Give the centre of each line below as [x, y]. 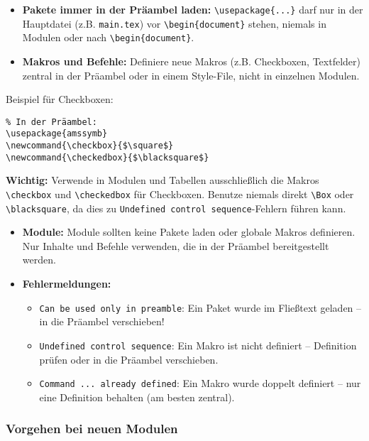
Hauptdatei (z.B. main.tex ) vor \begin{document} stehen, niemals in [174, 23]
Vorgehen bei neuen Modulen [92, 429]
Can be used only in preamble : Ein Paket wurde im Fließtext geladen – [200, 307]
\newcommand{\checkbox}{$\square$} [90, 146]
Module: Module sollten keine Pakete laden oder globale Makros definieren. [189, 232]
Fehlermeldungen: [67, 284]
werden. [39, 260]
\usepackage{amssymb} [57, 134]
